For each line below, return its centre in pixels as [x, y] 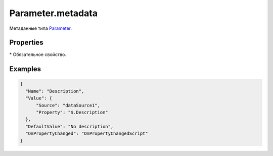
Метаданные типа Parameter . [40, 28]
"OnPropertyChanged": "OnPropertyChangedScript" [87, 134]
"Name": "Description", [55, 91]
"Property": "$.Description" [72, 113]
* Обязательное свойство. [38, 55]
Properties [26, 43]
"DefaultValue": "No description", [70, 126]
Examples [25, 69]
